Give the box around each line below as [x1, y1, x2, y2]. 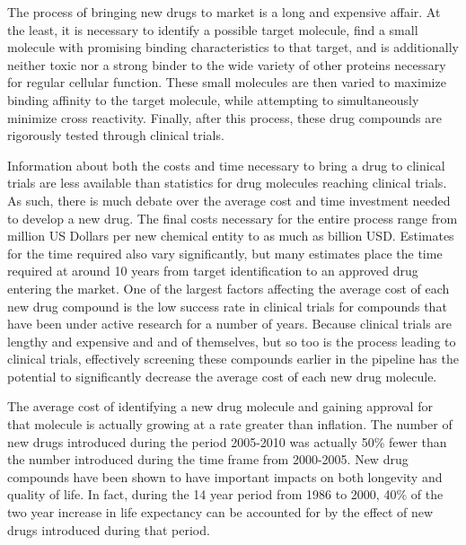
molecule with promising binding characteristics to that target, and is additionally [7, 38, 459, 57]
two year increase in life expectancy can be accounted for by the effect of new [7, 503, 434, 522]
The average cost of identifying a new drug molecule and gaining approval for [7, 397, 433, 416]
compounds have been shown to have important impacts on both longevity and [7, 467, 443, 486]
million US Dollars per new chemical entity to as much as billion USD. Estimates [7, 226, 454, 245]
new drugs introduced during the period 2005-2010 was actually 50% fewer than [7, 432, 447, 451]
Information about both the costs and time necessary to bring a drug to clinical [7, 155, 445, 174]
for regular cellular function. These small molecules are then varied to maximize [7, 73, 446, 92]
